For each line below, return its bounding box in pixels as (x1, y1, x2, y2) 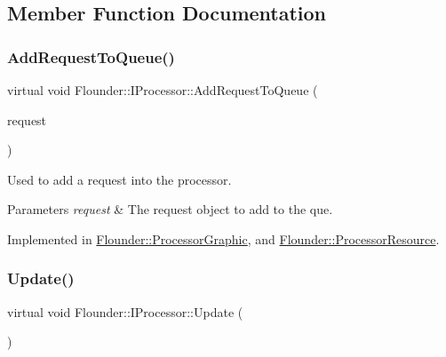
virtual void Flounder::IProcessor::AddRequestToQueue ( (7, 81, 318, 99)
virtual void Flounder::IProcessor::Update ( (7, 302, 243, 321)
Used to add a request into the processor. (7, 170, 232, 188)
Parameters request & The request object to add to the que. (7, 200, 333, 218)
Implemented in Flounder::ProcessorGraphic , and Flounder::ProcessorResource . (7, 229, 440, 248)
